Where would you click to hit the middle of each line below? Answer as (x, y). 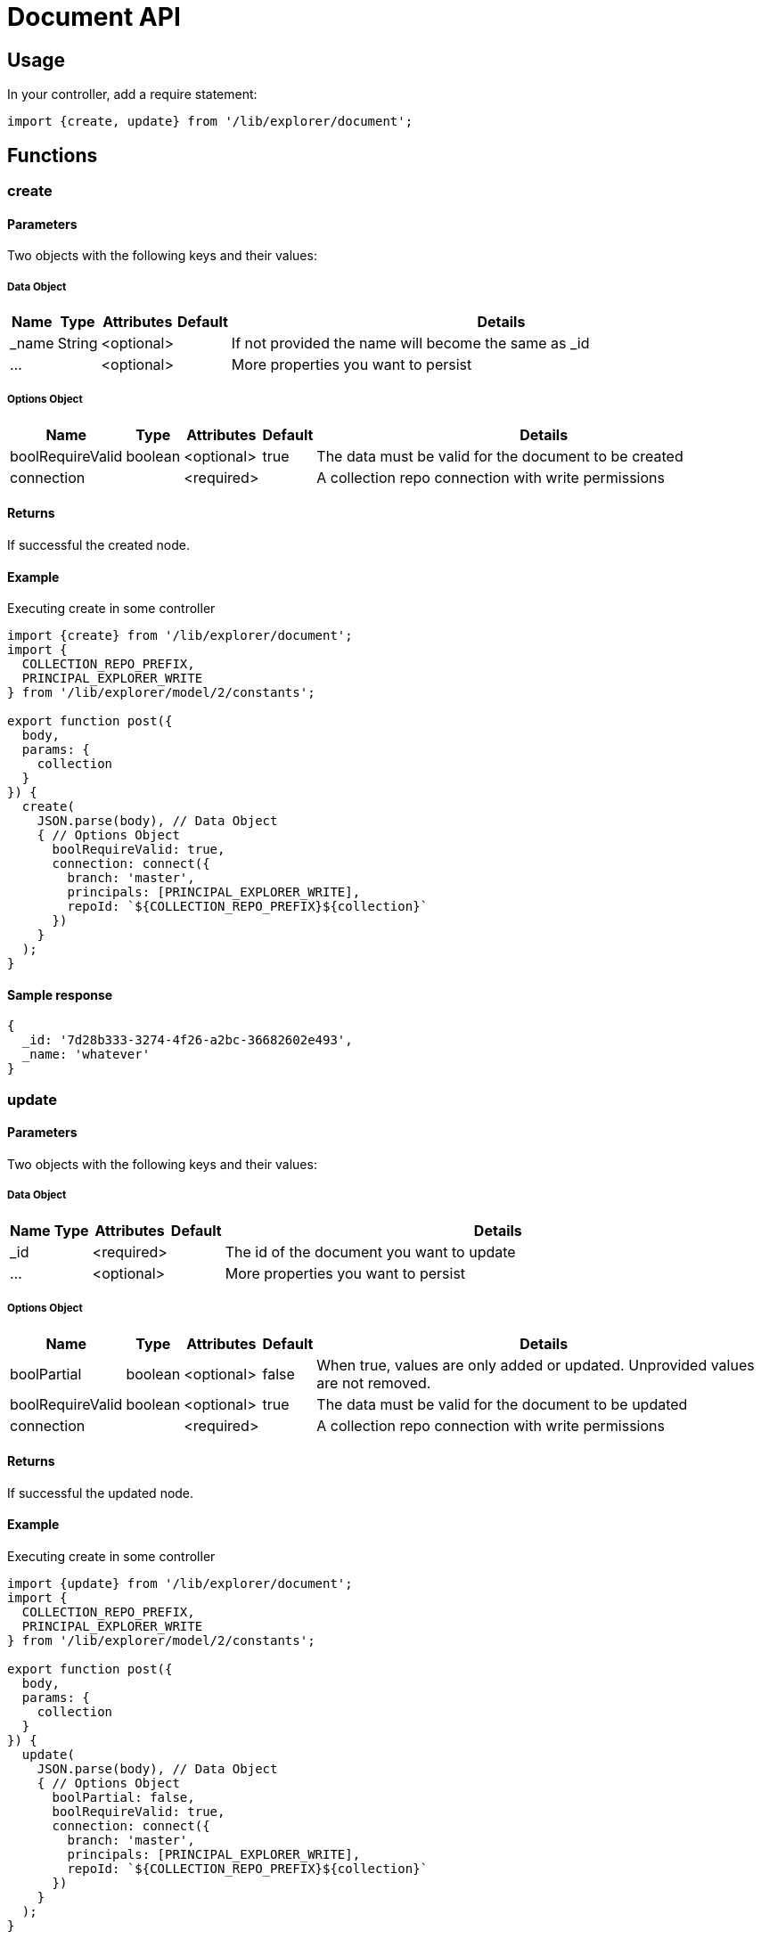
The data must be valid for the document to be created (500, 456)
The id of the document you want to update (370, 1252)
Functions (53, 155)
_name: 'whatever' (86, 1055)
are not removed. (374, 1383)
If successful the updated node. (101, 1493)
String (78, 344)
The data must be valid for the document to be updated (502, 1404)
